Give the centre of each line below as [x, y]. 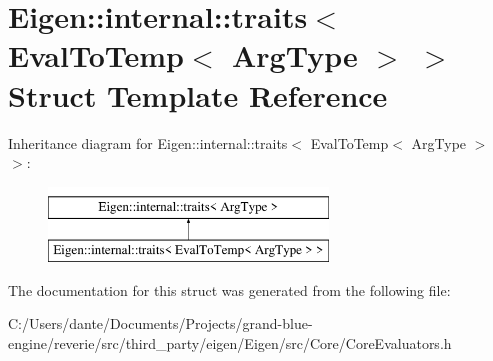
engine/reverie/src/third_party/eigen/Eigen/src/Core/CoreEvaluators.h [230, 343]
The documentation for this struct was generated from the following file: [229, 289]
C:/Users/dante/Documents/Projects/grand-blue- [160, 323]
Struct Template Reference [198, 94]
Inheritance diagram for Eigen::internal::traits [148, 142]
